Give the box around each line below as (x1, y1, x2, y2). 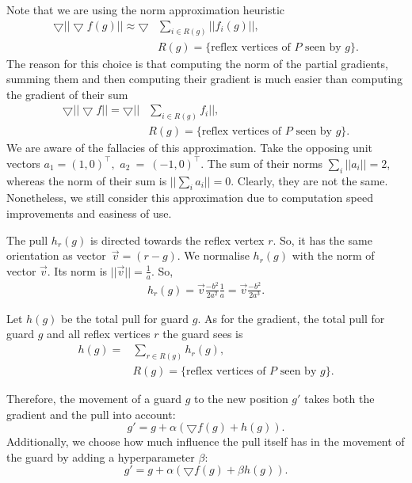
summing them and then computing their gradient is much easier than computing (6, 70, 403, 87)
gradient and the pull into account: (6, 405, 176, 422)
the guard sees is (162, 325, 243, 342)
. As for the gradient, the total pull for (197, 310, 385, 326)
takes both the (304, 390, 375, 406)
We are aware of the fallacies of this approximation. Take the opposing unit (6, 139, 372, 156)
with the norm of (292, 247, 375, 264)
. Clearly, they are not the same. (231, 172, 388, 188)
